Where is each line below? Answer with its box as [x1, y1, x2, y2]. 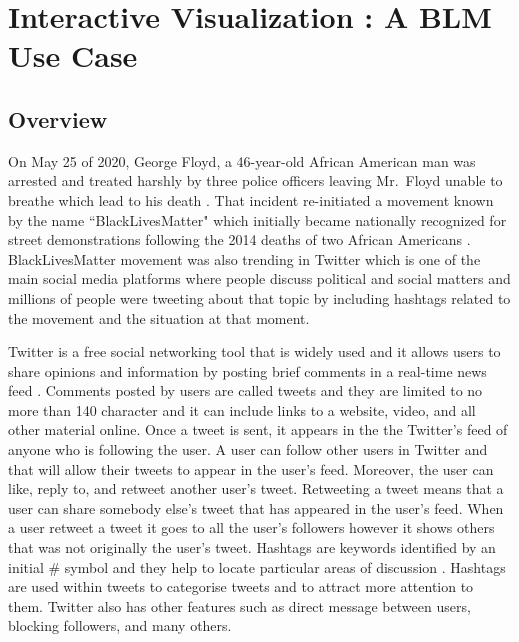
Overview [8, 103, 108, 134]
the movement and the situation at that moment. [8, 307, 310, 328]
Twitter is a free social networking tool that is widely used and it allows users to [8, 341, 501, 362]
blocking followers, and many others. [8, 615, 232, 636]
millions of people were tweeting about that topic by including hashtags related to [8, 287, 511, 308]
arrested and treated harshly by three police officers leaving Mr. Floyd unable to [8, 170, 503, 191]
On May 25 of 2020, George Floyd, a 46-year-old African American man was [8, 150, 476, 171]
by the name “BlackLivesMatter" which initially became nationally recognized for [8, 209, 507, 230]
